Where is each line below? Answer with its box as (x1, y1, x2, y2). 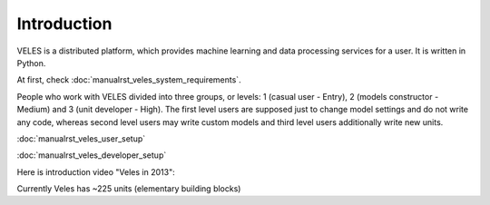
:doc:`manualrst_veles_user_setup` (16, 132, 146, 144)
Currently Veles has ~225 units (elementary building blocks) (16, 183, 241, 194)
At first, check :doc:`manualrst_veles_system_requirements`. (16, 74, 241, 85)
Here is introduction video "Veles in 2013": (16, 166, 176, 177)
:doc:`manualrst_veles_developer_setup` (16, 150, 167, 161)
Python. (16, 57, 46, 68)
